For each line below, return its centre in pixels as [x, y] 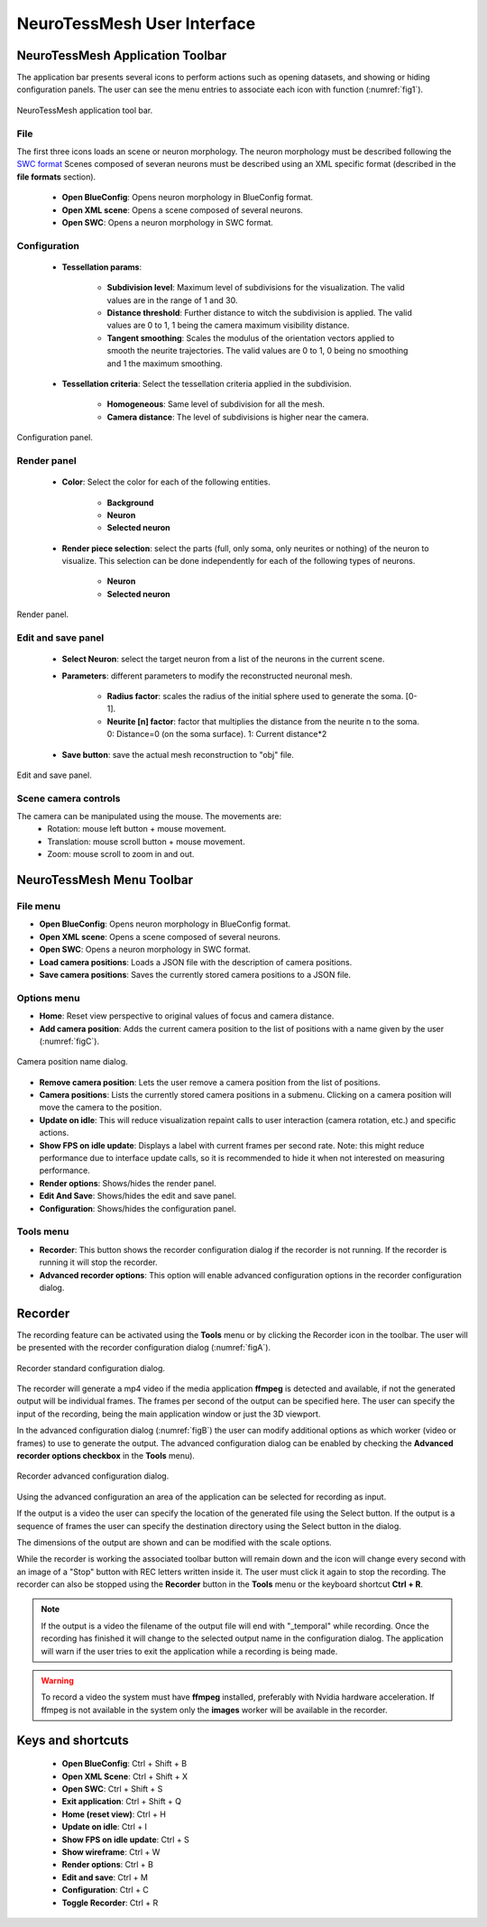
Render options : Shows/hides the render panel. [128, 1183]
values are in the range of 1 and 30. [172, 300]
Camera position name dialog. [72, 1062]
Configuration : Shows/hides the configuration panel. [138, 1208]
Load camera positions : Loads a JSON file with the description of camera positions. [196, 962]
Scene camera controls [69, 798]
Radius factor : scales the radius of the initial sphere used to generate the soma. [255, 696]
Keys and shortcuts [73, 1740]
